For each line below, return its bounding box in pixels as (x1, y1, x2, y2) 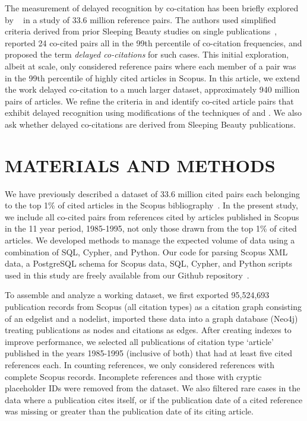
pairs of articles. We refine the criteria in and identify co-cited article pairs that (5, 94, 294, 107)
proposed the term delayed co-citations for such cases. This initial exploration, (5, 48, 289, 61)
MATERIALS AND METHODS (5, 153, 276, 177)
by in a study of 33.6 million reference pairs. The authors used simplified (5, 13, 276, 26)
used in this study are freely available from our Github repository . (5, 268, 249, 281)
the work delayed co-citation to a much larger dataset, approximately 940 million (5, 83, 300, 96)
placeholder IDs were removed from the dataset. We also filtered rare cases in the (5, 382, 300, 394)
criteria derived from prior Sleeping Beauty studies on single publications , (5, 25, 277, 37)
